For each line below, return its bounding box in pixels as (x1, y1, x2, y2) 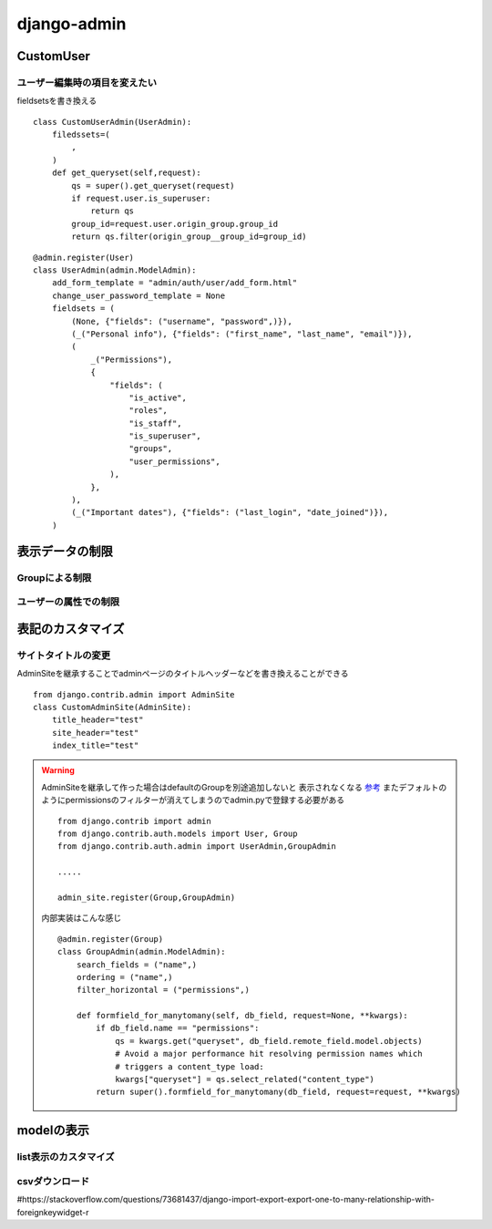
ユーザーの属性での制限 (16, 595, 120, 608)
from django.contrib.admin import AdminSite (33, 689, 236, 699)
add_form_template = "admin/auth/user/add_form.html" (51, 278, 298, 288)
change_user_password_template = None (51, 290, 226, 301)
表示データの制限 (16, 543, 113, 559)
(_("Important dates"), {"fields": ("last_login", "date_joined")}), (71, 507, 389, 518)
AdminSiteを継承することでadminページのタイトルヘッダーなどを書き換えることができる (16, 668, 350, 679)
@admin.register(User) (33, 252, 135, 263)
